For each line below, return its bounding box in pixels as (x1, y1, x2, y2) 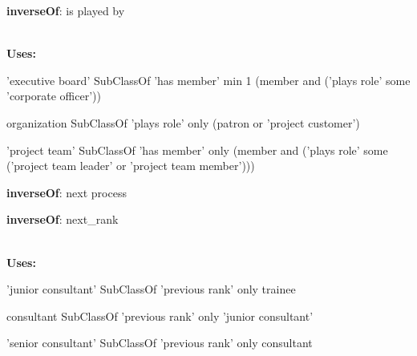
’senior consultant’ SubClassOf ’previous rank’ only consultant (6, 334, 313, 351)
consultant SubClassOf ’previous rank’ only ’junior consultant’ (6, 307, 314, 324)
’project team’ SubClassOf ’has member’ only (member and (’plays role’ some (6, 141, 388, 158)
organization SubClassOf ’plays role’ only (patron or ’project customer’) (6, 114, 360, 131)
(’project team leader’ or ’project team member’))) (6, 157, 255, 174)
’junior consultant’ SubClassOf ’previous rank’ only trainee (6, 281, 296, 297)
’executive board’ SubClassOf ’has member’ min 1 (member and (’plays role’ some (6, 71, 411, 88)
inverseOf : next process (6, 184, 127, 200)
